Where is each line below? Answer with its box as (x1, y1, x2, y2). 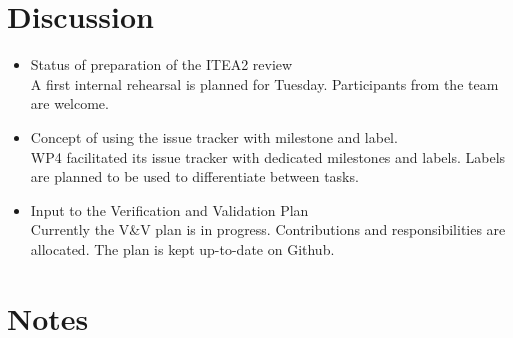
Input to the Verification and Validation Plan (30, 199, 309, 220)
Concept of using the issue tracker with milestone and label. (30, 126, 398, 147)
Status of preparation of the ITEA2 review (30, 54, 293, 75)
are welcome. (30, 93, 109, 114)
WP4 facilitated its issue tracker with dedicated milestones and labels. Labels (30, 146, 506, 167)
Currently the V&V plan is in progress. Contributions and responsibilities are (30, 219, 506, 240)
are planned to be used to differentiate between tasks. (30, 166, 359, 187)
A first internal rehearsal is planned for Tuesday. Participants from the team (30, 73, 499, 94)
